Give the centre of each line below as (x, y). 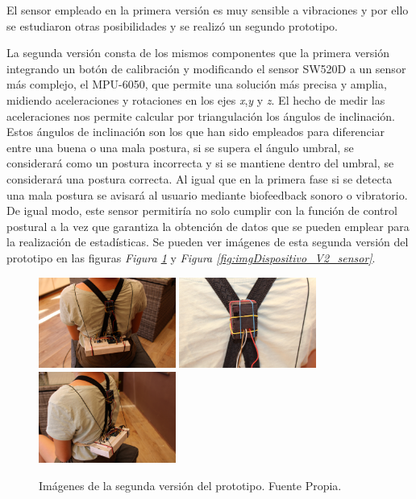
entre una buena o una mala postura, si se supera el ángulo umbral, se (180, 147)
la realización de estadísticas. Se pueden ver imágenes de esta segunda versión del (208, 242)
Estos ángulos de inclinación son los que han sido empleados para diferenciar (196, 132)
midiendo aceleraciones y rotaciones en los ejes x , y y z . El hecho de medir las (196, 99)
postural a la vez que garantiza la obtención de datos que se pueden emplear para (208, 226)
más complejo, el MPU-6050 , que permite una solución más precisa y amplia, (197, 84)
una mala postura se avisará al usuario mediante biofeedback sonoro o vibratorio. (207, 194)
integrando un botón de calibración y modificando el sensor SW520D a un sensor (206, 68)
